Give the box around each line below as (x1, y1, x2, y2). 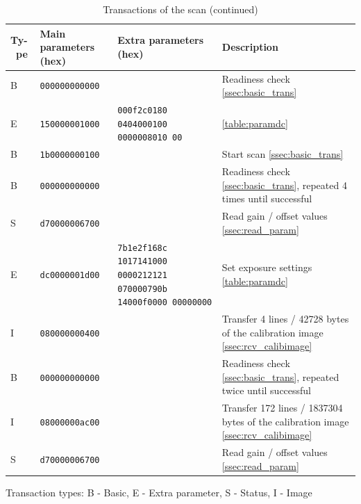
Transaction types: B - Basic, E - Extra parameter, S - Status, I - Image (6, 485, 312, 499)
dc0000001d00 (40, 270, 100, 280)
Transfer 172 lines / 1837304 (221, 400, 343, 415)
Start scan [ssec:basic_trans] (221, 147, 344, 161)
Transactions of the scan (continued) (103, 2, 258, 16)
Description (221, 40, 278, 54)
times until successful (221, 191, 312, 206)
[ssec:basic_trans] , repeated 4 (221, 177, 347, 192)
